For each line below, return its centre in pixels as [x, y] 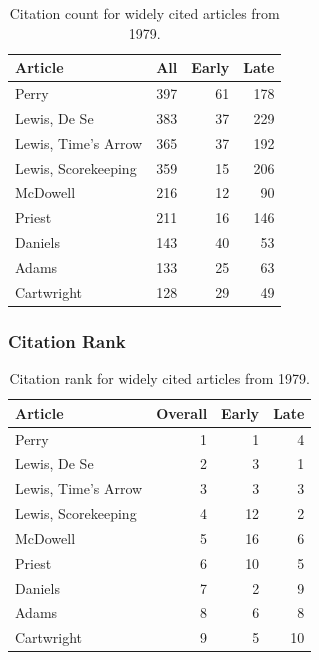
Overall [182, 412]
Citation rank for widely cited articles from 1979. [159, 378]
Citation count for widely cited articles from [144, 13]
